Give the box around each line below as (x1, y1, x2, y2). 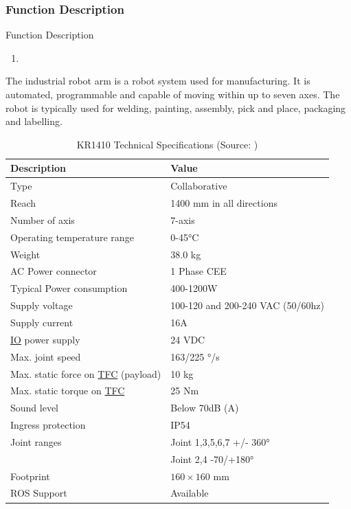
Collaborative (170, 179, 227, 193)
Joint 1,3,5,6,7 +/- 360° (170, 434, 270, 449)
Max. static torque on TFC (10, 383, 125, 398)
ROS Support (10, 486, 67, 500)
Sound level (10, 400, 59, 415)
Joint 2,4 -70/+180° (170, 451, 254, 466)
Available (170, 486, 209, 500)
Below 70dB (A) (170, 400, 239, 415)
